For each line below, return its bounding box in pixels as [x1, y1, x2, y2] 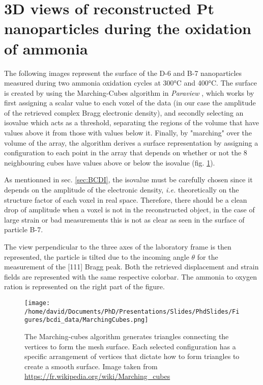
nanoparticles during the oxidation [4, 18, 251, 39]
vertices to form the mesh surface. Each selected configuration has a [24, 341, 236, 351]
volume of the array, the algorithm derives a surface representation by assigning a [4, 137, 258, 148]
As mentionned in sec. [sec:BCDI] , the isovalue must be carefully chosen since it [4, 174, 253, 185]
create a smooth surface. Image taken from [24, 361, 158, 371]
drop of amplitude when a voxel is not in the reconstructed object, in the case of [4, 204, 255, 215]
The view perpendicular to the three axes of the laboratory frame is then [4, 241, 231, 252]
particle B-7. [4, 224, 43, 235]
